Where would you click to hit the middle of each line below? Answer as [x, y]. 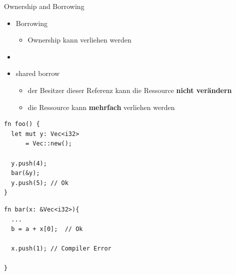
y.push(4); [29, 163]
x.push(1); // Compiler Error [61, 249]
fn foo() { [22, 124]
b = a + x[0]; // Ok [47, 229]
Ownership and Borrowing [44, 6]
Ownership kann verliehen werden [79, 40]
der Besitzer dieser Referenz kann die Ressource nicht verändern [130, 90]
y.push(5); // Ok [40, 183]
